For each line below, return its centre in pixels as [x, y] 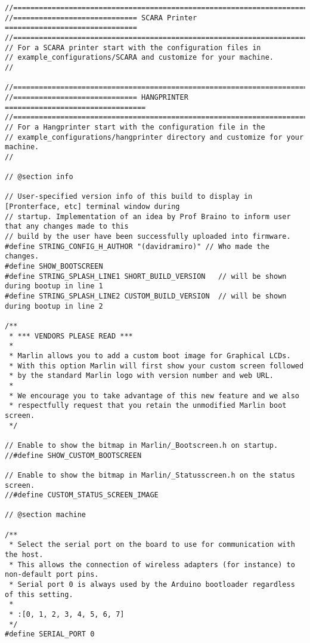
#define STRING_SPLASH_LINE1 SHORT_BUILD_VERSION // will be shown [146, 276]
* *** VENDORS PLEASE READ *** [71, 336]
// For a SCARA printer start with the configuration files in [133, 47]
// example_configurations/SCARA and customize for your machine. [139, 58]
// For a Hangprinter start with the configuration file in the [135, 127]
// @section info [39, 177]
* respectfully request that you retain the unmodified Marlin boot [148, 406]
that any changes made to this [67, 227]
